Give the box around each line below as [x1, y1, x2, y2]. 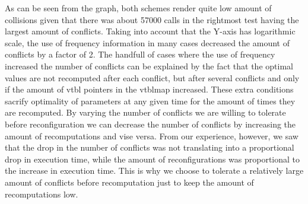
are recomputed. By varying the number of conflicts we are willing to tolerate [5, 106, 286, 119]
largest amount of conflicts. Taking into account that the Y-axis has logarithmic [5, 25, 296, 37]
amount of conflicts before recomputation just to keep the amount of [5, 176, 254, 188]
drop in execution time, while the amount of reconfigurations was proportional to [5, 152, 300, 165]
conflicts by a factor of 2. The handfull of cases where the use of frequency [5, 48, 275, 60]
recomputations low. [5, 187, 78, 200]
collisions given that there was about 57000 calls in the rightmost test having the [5, 13, 299, 26]
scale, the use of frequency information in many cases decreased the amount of [5, 36, 290, 49]
